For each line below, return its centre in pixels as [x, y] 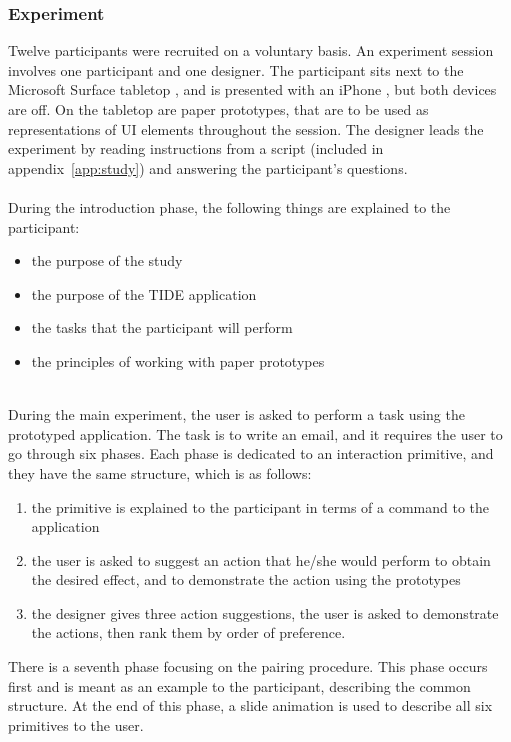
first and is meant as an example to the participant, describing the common [239, 685]
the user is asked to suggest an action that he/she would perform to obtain [261, 559]
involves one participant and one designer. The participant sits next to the [236, 69]
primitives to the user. [76, 724]
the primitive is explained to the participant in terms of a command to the [260, 506]
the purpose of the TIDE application [144, 293]
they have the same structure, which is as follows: [160, 472]
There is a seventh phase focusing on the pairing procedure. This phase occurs [248, 666]
